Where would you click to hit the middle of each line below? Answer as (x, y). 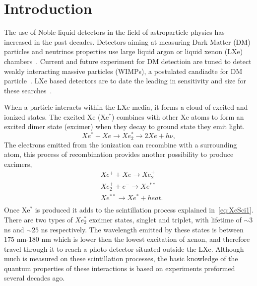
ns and (14, 229)
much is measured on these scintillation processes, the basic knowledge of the (121, 258)
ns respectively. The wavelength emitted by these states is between (142, 229)
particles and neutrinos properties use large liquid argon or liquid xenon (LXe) (124, 51)
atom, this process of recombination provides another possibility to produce (119, 154)
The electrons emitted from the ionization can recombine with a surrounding (121, 144)
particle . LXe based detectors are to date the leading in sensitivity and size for (125, 81)
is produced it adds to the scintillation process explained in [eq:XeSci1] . (144, 210)
